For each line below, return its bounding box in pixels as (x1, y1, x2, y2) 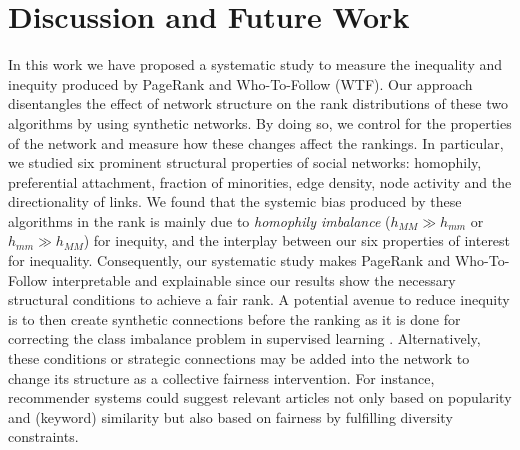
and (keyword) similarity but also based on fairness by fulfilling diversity (8, 406, 453, 427)
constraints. (8, 426, 79, 447)
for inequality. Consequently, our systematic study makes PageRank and (8, 250, 451, 271)
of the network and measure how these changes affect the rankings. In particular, (8, 132, 504, 153)
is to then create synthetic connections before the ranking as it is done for (8, 308, 461, 329)
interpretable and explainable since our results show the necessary (52, 269, 456, 290)
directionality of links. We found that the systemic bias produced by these (8, 191, 462, 212)
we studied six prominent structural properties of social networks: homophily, (8, 152, 482, 173)
